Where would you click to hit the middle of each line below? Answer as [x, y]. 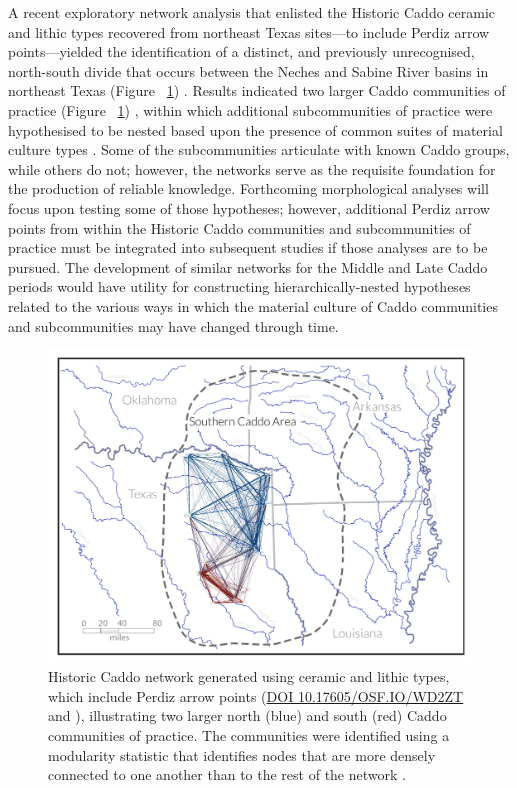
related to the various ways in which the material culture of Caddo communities [253, 305]
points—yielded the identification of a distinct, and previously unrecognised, [241, 51]
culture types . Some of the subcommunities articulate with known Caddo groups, [259, 149]
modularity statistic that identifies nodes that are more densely [242, 754]
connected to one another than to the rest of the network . [227, 774]
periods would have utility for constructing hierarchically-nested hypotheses [239, 286]
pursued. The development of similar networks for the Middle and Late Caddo [248, 266]
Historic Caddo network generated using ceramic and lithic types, [249, 676]
